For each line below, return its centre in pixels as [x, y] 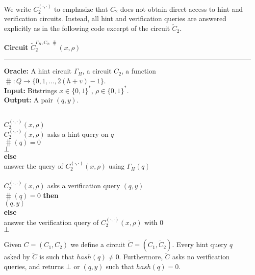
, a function [139, 71]
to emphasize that [81, 9]
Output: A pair [28, 100]
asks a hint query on [78, 134]
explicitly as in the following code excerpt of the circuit [87, 28]
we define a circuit [98, 244]
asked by [17, 257]
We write [18, 9]
